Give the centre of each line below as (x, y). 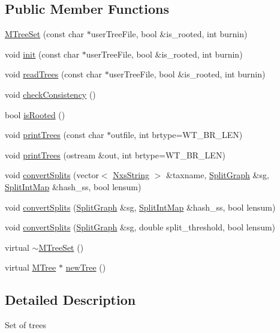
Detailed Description (70, 300)
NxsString (131, 175)
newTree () (86, 267)
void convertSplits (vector (52, 175)
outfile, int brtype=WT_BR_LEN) (177, 135)
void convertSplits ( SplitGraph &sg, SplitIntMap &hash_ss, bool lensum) (140, 207)
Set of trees (25, 325)
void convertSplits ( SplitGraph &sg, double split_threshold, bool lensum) (140, 227)
